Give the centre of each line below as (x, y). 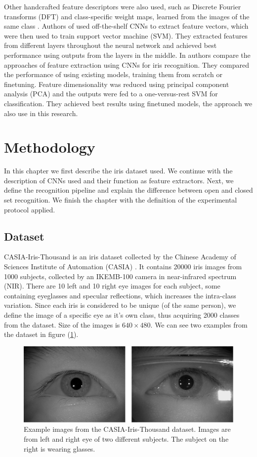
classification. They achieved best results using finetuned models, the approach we (128, 103)
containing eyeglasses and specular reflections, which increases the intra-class (120, 295)
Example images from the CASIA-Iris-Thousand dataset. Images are (127, 429)
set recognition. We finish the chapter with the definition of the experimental (121, 200)
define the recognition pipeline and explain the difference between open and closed (128, 190)
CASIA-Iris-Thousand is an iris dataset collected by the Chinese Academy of (120, 257)
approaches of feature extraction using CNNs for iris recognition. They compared (127, 64)
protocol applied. (30, 209)
